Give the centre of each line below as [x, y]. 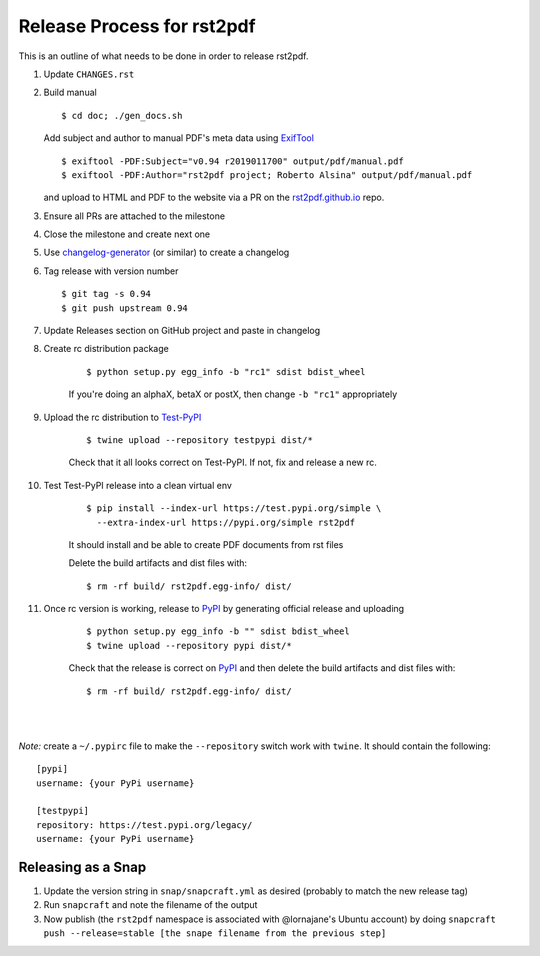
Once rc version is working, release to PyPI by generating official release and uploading [224, 609]
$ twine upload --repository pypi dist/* [189, 645]
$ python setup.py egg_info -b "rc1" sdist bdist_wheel [226, 371]
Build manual [70, 92]
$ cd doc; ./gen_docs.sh [122, 115]
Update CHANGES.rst [89, 74]
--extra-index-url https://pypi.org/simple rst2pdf [225, 522]
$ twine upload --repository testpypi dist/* [200, 439]
